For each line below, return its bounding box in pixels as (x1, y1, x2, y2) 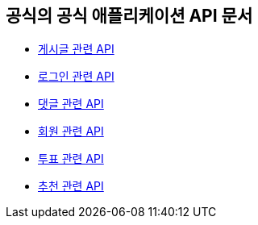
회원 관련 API (38, 124, 104, 139)
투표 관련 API (38, 152, 104, 166)
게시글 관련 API (38, 42, 114, 56)
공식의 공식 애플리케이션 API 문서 (6, 6, 253, 26)
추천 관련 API (38, 179, 104, 194)
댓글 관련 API (38, 97, 104, 111)
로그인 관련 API (38, 69, 114, 84)
